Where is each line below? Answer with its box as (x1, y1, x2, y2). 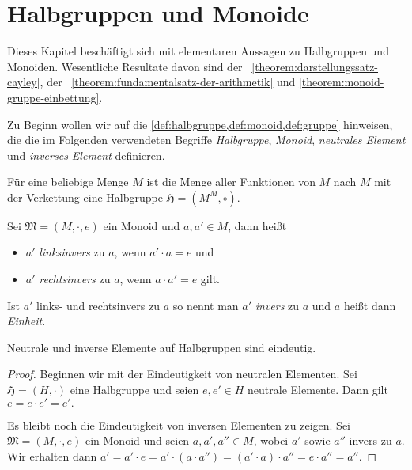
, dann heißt (228, 217, 287, 233)
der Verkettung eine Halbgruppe (7, 188, 163, 205)
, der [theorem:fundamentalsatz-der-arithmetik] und (40, 74, 296, 90)
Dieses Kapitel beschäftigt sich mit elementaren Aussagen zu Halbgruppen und (7, 43, 389, 59)
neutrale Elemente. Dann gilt (248, 381, 388, 398)
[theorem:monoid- (298, 74, 384, 90)
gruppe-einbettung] (7, 89, 100, 105)
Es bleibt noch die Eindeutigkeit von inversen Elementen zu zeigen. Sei (7, 416, 350, 433)
